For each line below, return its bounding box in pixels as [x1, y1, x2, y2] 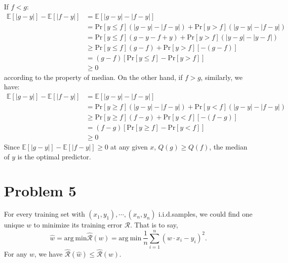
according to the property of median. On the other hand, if [4, 72, 183, 82]
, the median [209, 142, 247, 152]
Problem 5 [4, 180, 77, 200]
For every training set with [4, 209, 85, 219]
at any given [110, 142, 148, 152]
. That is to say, [130, 220, 178, 230]
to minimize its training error [34, 220, 123, 230]
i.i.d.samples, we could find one [158, 209, 253, 219]
